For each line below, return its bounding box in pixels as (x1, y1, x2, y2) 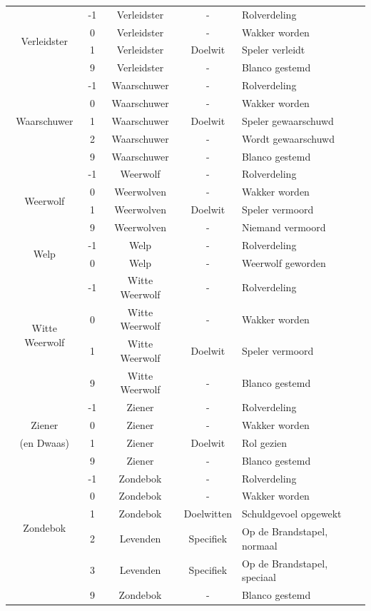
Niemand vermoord (241, 219, 326, 234)
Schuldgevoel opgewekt (241, 506, 342, 521)
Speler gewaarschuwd (241, 113, 334, 128)
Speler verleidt (241, 42, 305, 57)
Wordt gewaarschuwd (241, 131, 335, 146)
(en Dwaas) (19, 435, 70, 450)
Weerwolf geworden (241, 255, 326, 270)
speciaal (241, 570, 276, 585)
